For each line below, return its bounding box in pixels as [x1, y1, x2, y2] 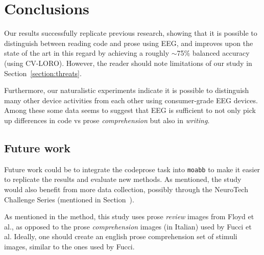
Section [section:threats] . [4, 67, 82, 78]
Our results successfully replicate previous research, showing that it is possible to [4, 28, 257, 38]
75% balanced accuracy [177, 48, 250, 58]
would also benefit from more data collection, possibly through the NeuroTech [4, 183, 248, 194]
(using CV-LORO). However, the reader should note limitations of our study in [4, 57, 252, 68]
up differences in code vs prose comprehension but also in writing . [4, 114, 210, 125]
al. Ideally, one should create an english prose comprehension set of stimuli [4, 231, 237, 242]
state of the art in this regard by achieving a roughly [4, 48, 170, 58]
